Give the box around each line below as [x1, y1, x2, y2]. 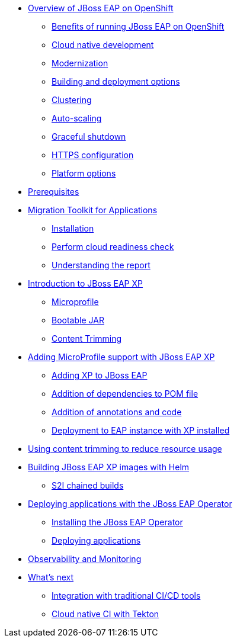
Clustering [52, 95, 92, 105]
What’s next [28, 572, 74, 582]
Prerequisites [28, 187, 79, 197]
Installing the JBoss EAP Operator [52, 517, 183, 527]
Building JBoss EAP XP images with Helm [28, 462, 190, 472]
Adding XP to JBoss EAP [52, 370, 148, 380]
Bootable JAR [52, 315, 104, 325]
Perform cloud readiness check [52, 242, 174, 252]
